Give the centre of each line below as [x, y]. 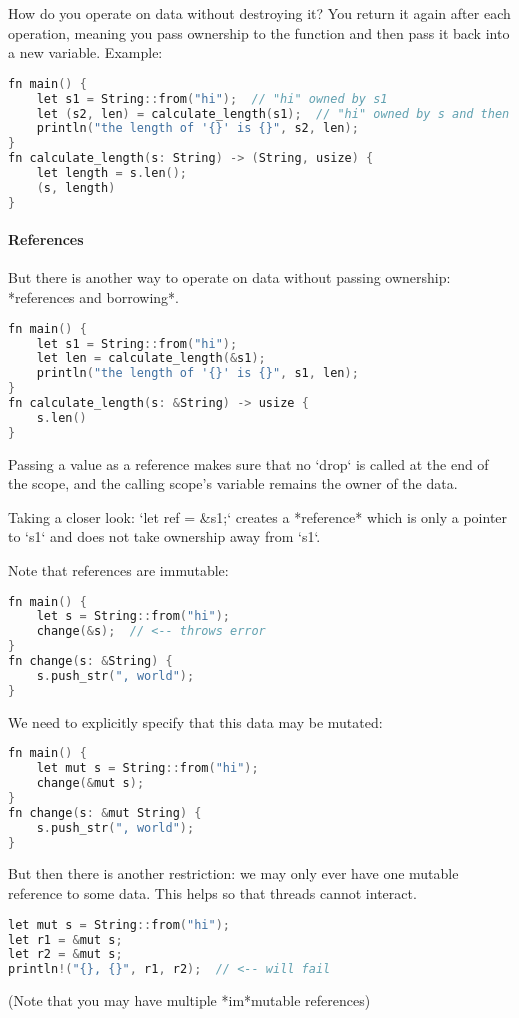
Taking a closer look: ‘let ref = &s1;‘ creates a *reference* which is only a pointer [258, 516]
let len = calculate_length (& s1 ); [151, 358]
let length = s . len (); [112, 173]
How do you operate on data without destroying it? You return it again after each [259, 13]
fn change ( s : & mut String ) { [105, 812]
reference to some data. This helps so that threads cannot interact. [212, 893]
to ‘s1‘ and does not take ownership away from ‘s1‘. [164, 536]
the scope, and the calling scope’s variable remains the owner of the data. [233, 483]
